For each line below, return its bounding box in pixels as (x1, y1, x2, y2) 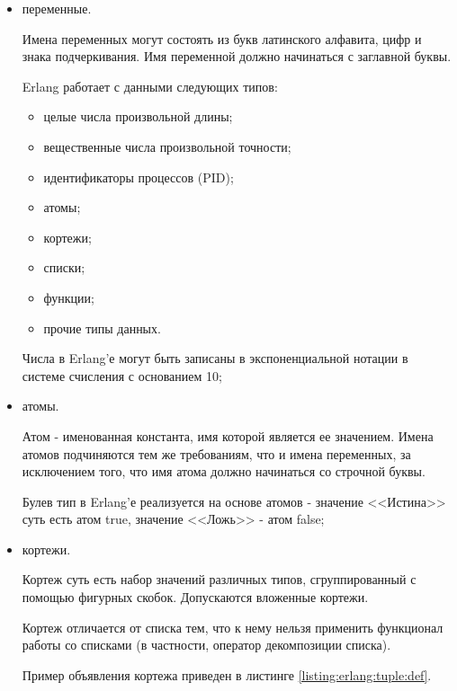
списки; (43, 258, 85, 277)
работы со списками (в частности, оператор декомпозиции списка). (22, 635, 391, 654)
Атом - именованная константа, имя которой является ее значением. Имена (22, 426, 434, 445)
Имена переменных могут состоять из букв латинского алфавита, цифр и (22, 29, 422, 48)
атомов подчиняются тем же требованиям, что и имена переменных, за (22, 444, 411, 463)
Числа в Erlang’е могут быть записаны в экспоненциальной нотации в (22, 349, 408, 368)
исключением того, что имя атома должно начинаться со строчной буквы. (22, 462, 426, 481)
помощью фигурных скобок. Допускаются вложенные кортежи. (22, 588, 369, 607)
